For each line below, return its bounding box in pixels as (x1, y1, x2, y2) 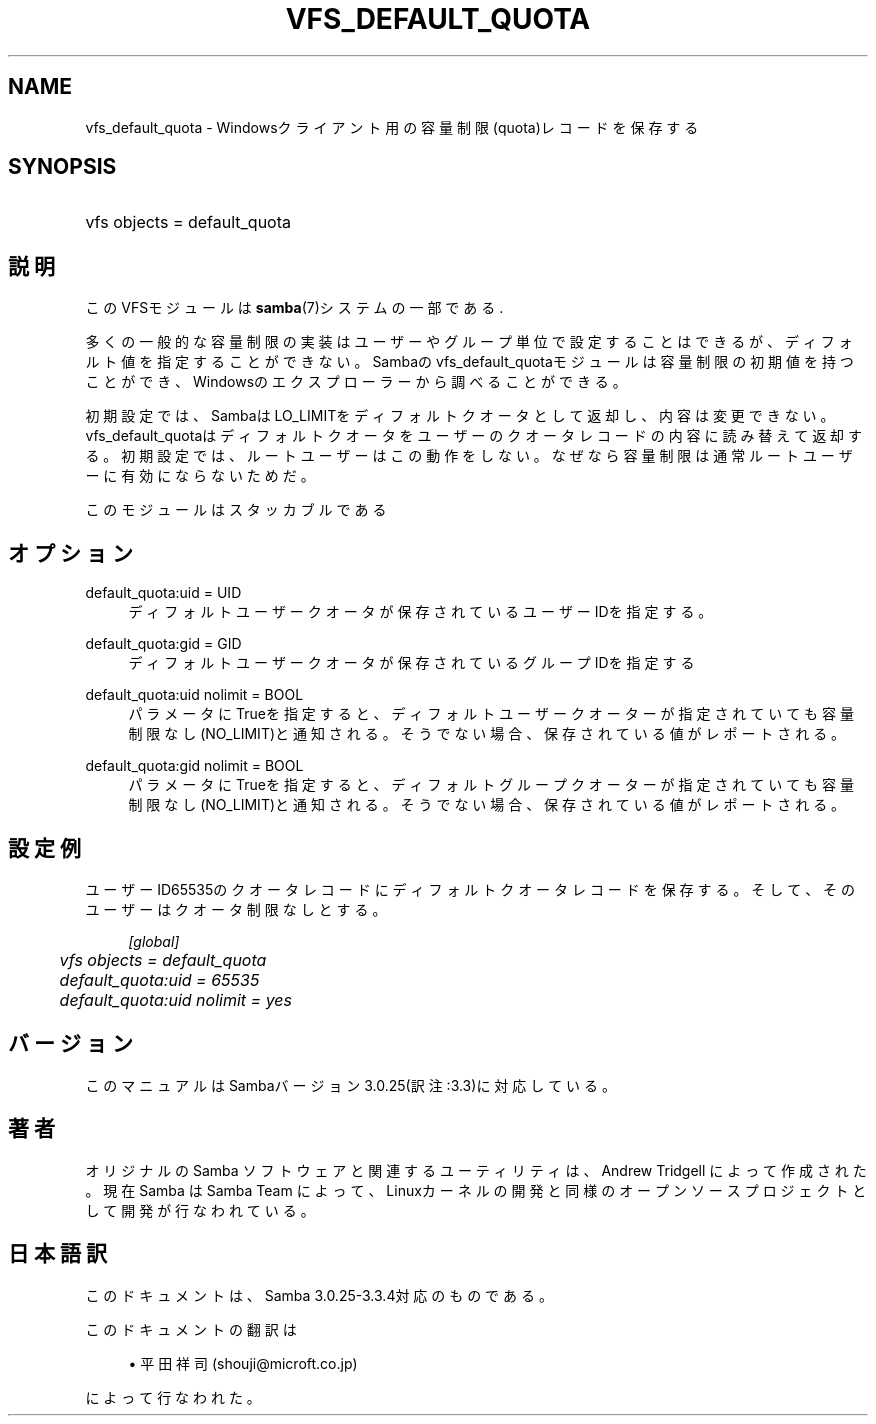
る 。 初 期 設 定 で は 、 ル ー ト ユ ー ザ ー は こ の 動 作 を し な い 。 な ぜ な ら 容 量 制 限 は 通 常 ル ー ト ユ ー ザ (85, 447, 853, 465)
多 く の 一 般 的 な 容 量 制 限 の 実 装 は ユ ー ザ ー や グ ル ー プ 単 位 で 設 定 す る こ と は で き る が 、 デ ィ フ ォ (85, 333, 853, 351)
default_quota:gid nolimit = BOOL (85, 757, 304, 775)
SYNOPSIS (8, 154, 117, 180)
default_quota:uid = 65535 (59, 969, 260, 990)
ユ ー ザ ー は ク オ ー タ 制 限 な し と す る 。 (85, 900, 387, 918)
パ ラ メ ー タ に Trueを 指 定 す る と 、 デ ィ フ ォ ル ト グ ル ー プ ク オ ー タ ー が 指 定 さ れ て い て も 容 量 (128, 776, 854, 794)
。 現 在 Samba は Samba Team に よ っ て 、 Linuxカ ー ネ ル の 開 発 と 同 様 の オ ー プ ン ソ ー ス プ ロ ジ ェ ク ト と (85, 1181, 867, 1199)
